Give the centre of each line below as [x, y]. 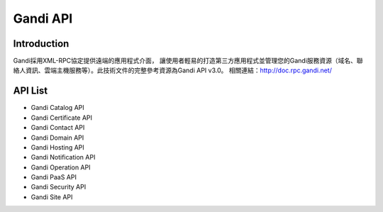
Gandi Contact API [58, 128]
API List [30, 91]
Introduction [41, 44]
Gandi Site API [52, 197]
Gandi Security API [59, 187]
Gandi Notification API [63, 157]
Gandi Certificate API [61, 118]
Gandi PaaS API [54, 177]
